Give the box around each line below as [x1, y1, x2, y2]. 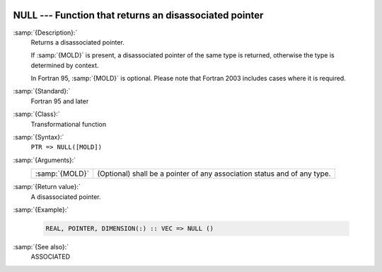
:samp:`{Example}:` [13, 205, 69, 214]
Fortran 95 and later [30, 96, 89, 106]
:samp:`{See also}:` [13, 242, 69, 251]
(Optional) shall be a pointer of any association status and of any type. [96, 169, 331, 178]
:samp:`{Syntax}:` [13, 133, 64, 142]
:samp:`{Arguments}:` [13, 156, 76, 164]
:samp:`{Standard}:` [13, 87, 71, 96]
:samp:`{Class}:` [13, 110, 60, 118]
